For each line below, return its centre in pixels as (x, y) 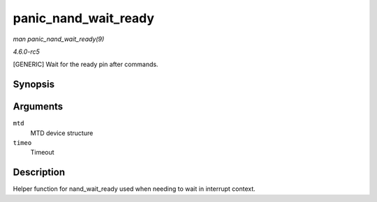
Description (39, 172)
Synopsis (34, 85)
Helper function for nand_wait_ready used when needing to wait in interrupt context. (134, 189)
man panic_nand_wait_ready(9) (59, 39)
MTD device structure (62, 133)
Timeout (43, 153)
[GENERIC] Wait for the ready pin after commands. (86, 64)
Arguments (38, 107)
